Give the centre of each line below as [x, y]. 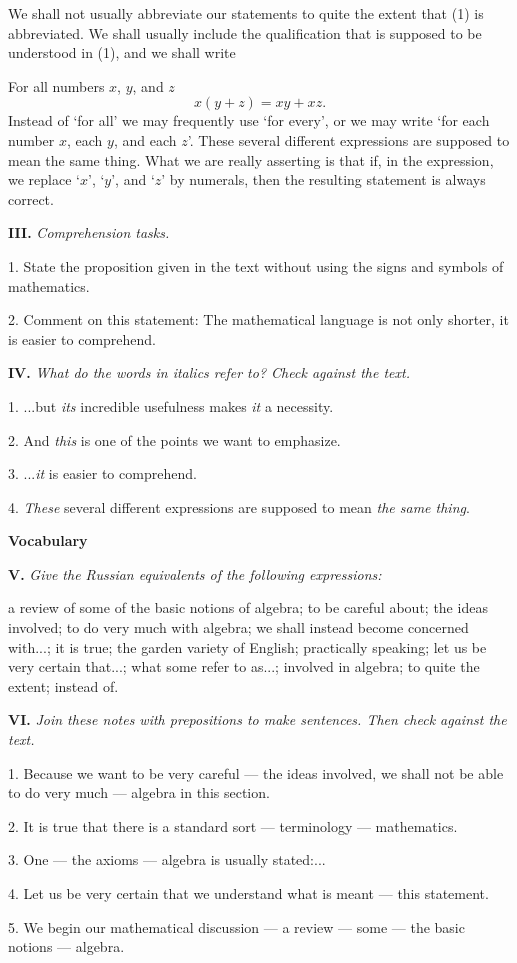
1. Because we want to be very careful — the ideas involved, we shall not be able [256, 772]
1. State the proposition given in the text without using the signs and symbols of [256, 265]
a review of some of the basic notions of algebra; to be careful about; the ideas [248, 607]
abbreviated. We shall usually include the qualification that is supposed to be [245, 32]
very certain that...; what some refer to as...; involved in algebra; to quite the [244, 666]
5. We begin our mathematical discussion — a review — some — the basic [236, 926]
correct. [31, 198]
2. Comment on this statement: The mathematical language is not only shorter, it [258, 319]
